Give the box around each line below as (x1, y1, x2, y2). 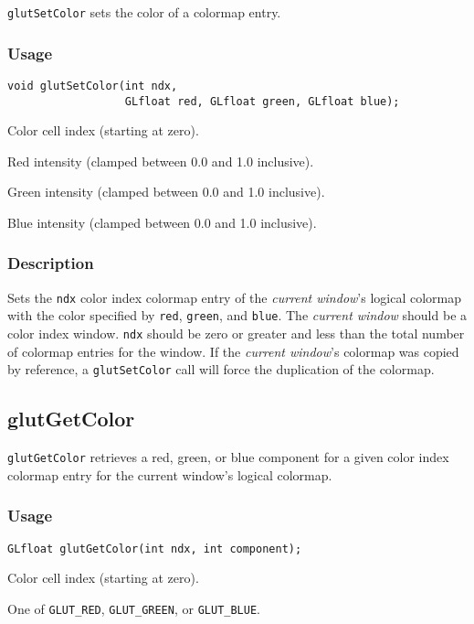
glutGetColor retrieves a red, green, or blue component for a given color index (7, 447, 449, 467)
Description (7, 252, 94, 274)
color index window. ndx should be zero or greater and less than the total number (7, 324, 465, 343)
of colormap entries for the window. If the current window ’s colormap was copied (7, 341, 459, 360)
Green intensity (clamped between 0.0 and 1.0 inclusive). (7, 182, 325, 201)
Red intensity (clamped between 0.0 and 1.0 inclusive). (7, 151, 314, 170)
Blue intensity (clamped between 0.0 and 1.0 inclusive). (7, 212, 317, 231)
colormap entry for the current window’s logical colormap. (7, 465, 332, 484)
